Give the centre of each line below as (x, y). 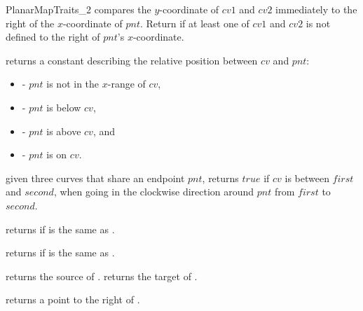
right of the (30, 23)
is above (64, 131)
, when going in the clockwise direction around (154, 192)
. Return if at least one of (194, 23)
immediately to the (316, 9)
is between (307, 178)
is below (64, 107)
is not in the (73, 84)
